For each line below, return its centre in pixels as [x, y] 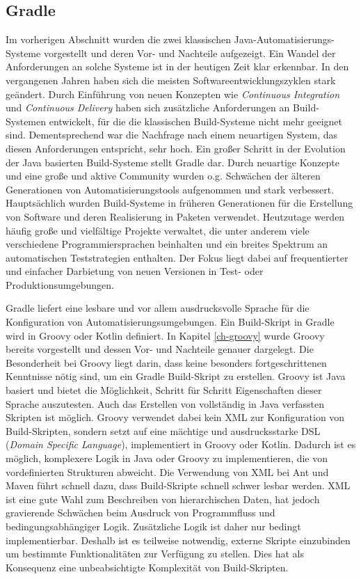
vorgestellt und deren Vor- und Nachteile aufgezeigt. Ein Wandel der [190, 53]
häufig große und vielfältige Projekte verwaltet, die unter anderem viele [158, 230]
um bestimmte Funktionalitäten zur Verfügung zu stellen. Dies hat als [155, 554]
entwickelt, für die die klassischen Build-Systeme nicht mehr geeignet [195, 121]
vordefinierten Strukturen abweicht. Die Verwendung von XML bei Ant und [167, 471]
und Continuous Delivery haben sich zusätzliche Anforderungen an [148, 108]
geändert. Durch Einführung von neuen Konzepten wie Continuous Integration [173, 94]
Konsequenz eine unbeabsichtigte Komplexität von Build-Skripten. [147, 567]
